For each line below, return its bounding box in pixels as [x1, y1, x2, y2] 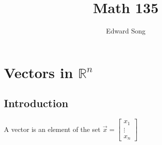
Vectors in [4, 62, 73, 82]
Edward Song [106, 26, 146, 36]
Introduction [4, 96, 69, 111]
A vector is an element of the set [4, 124, 101, 134]
